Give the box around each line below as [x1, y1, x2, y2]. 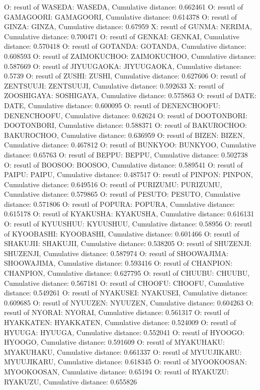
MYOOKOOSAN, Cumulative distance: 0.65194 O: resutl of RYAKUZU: [4, 366, 229, 376]
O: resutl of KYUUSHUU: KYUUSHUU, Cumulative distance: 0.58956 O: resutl [4, 218, 252, 229]
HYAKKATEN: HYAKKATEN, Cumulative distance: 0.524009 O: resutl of [4, 317, 236, 327]
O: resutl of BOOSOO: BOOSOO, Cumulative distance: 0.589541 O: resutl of [4, 159, 243, 170]
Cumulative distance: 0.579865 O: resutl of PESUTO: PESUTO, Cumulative [4, 189, 240, 199]
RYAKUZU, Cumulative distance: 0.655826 [4, 376, 137, 386]
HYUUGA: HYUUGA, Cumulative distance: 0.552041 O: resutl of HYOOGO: [4, 327, 245, 337]
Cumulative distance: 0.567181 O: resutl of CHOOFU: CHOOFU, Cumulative [4, 277, 244, 288]
